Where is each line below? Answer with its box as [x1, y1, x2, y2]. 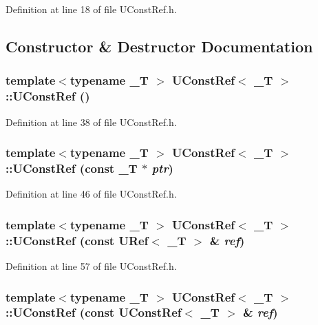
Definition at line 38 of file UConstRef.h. [6, 114, 177, 129]
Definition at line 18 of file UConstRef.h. [6, 2, 177, 16]
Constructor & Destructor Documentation [6, 35, 313, 56]
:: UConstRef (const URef [6, 231, 149, 249]
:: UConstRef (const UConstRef [6, 304, 182, 321]
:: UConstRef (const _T [6, 159, 138, 176]
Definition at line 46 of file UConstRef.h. [6, 187, 177, 201]
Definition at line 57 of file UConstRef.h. [6, 258, 177, 273]
